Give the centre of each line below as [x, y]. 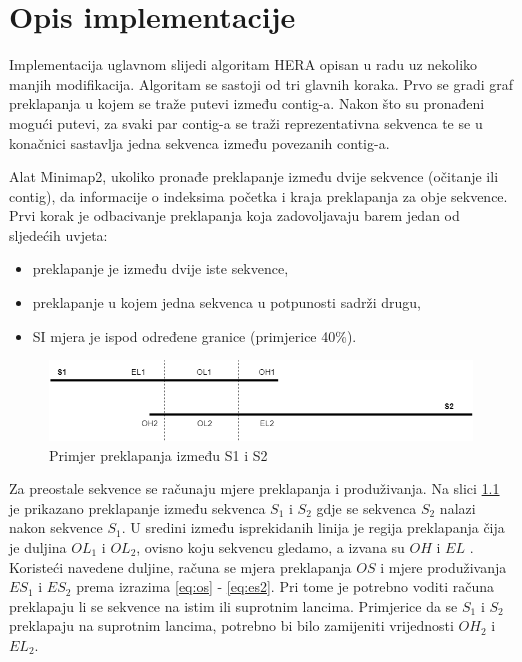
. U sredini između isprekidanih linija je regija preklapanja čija [313, 527]
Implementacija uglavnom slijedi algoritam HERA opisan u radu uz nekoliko [243, 64]
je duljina [38, 547]
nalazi [457, 507]
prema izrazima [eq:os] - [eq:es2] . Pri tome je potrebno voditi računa [285, 586]
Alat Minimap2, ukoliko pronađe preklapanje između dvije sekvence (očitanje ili [254, 176]
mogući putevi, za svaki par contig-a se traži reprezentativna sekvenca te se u [246, 122]
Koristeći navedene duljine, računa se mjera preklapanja [180, 566]
